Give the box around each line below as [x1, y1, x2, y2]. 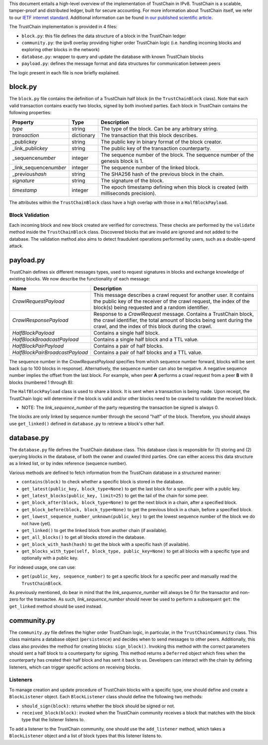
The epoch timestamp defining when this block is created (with [101, 184, 248, 191]
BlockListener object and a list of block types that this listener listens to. [9, 733, 162, 739]
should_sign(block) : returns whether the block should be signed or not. [21, 703, 176, 709]
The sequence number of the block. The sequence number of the [101, 151, 254, 158]
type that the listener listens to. [21, 717, 85, 723]
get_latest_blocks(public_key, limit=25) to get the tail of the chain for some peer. [21, 492, 208, 498]
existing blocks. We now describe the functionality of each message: [9, 276, 150, 282]
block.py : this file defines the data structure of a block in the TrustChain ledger [21, 33, 186, 39]
